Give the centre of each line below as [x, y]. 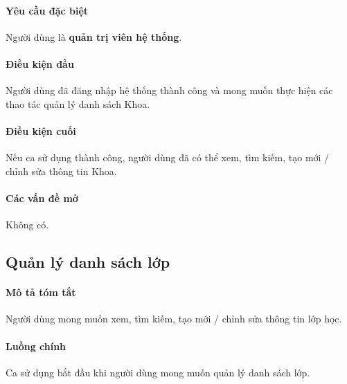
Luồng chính [36, 346]
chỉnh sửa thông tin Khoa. [61, 171]
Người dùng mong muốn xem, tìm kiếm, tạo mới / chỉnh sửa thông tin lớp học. [174, 319]
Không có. [27, 225]
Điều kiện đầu [40, 63]
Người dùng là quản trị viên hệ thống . [94, 36]
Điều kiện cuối [41, 130]
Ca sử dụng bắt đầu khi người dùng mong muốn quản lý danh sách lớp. [158, 372]
